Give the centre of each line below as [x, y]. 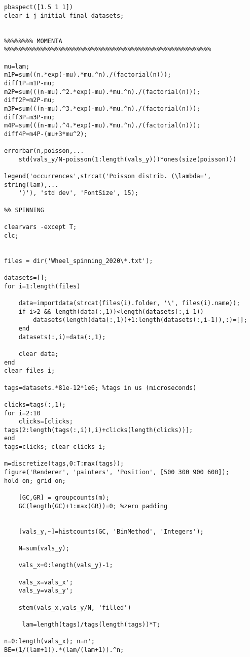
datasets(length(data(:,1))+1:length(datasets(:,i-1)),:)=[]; [140, 320]
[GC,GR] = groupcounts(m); [64, 498]
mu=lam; [17, 66]
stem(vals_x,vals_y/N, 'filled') [75, 607]
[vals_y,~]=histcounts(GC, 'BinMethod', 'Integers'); [111, 531]
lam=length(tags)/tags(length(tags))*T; [91, 624]
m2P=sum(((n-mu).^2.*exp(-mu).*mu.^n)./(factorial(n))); [102, 92]
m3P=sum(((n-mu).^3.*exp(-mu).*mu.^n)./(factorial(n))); [102, 108]
